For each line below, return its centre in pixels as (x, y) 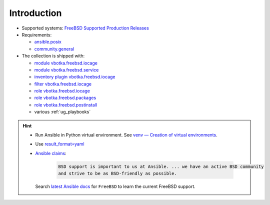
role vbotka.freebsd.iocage (62, 91)
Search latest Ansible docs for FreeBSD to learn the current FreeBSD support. (115, 186)
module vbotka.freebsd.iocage (66, 63)
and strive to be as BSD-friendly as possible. (117, 173)
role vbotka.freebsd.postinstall (66, 104)
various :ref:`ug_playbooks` (62, 112)
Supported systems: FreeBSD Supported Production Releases (85, 28)
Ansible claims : (51, 153)
